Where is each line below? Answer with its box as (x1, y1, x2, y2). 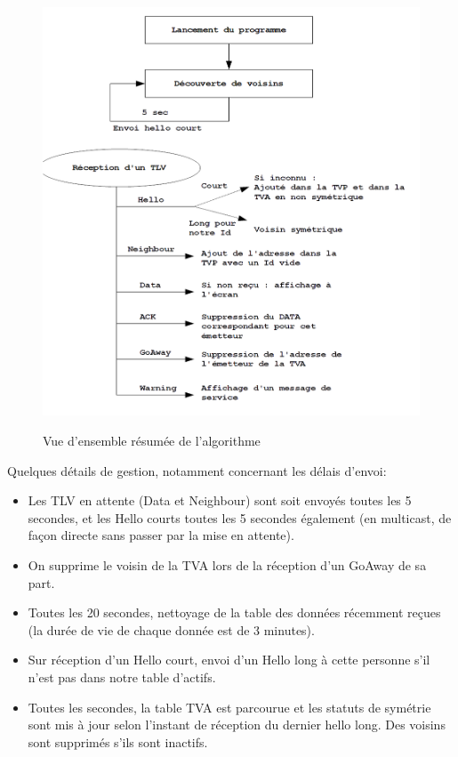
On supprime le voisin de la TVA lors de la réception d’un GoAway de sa (28, 556, 427, 574)
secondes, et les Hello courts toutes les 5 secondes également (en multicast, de (28, 508, 452, 527)
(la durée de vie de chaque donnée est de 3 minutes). (28, 620, 315, 639)
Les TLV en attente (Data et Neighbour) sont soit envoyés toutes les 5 (28, 491, 412, 510)
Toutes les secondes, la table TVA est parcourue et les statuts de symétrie (28, 697, 431, 716)
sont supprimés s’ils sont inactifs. (28, 732, 208, 751)
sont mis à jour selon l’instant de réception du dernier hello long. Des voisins (28, 715, 446, 734)
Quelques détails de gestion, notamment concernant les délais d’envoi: (7, 461, 387, 479)
